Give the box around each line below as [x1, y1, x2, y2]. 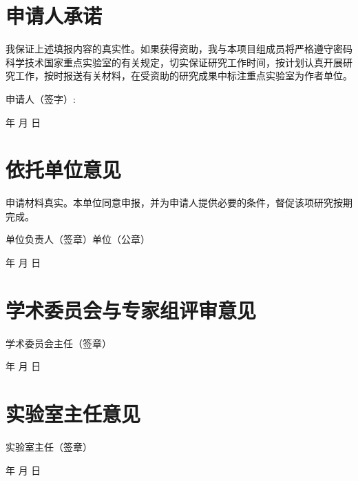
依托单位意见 [6, 155, 122, 184]
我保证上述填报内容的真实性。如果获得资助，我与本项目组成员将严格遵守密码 [6, 41, 352, 56]
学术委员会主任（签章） [6, 335, 112, 350]
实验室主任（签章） [6, 440, 92, 454]
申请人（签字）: [6, 91, 76, 106]
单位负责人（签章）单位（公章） [6, 232, 150, 246]
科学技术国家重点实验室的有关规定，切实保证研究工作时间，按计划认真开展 [6, 55, 343, 69]
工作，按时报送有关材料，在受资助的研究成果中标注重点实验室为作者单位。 [14, 68, 352, 83]
